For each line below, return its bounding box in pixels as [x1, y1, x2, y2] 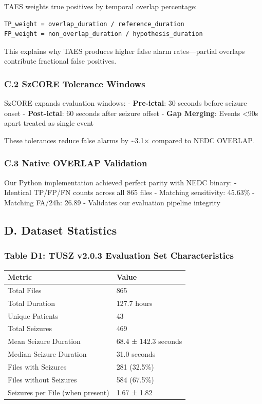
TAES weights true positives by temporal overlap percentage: [4, 1, 197, 11]
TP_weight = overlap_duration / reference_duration [4, 20, 184, 28]
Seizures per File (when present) [8, 387, 109, 397]
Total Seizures [8, 323, 52, 334]
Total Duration [8, 297, 55, 308]
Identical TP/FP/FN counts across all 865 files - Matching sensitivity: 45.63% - [4, 187, 255, 198]
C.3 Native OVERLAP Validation [4, 157, 147, 169]
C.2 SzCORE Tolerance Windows [4, 77, 145, 90]
